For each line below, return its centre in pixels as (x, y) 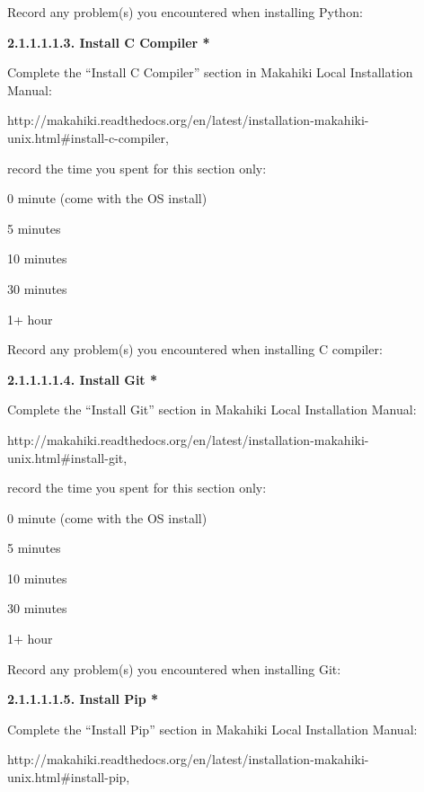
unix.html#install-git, (67, 457)
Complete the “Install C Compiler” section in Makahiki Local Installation (210, 72)
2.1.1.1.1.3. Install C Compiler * (109, 42)
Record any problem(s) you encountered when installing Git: (174, 668)
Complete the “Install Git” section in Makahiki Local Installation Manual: (212, 409)
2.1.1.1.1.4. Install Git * (83, 379)
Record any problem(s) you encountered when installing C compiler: (195, 349)
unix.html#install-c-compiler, (88, 137)
